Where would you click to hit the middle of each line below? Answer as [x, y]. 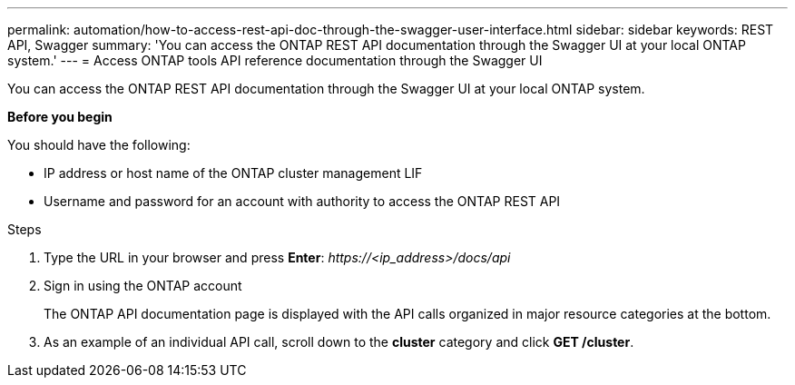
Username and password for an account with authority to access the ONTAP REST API [302, 201]
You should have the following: [99, 145]
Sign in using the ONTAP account [143, 286]
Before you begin [60, 117]
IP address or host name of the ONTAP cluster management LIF [233, 173]
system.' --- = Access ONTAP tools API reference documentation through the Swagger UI [275, 60]
